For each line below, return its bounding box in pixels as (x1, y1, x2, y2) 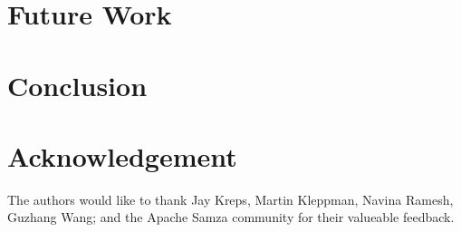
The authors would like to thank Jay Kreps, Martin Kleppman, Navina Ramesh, (7, 189, 454, 208)
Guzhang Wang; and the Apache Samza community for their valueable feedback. (7, 208, 455, 227)
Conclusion (7, 66, 148, 103)
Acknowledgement (7, 137, 237, 174)
